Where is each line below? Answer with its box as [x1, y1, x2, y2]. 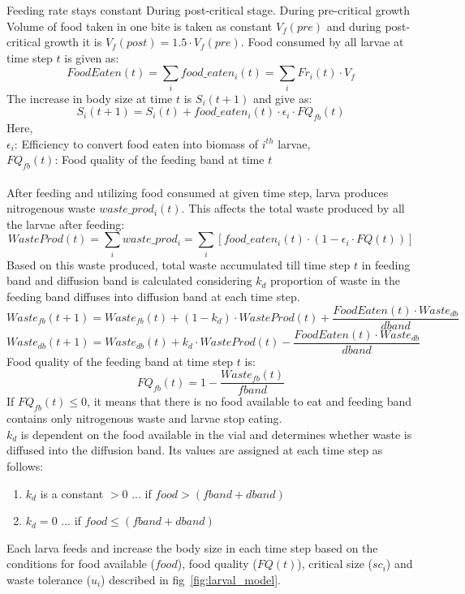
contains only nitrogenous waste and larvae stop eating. [6, 410, 282, 427]
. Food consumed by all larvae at [240, 33, 404, 50]
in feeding [361, 256, 411, 273]
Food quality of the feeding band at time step [6, 352, 234, 369]
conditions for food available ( [6, 555, 155, 572]
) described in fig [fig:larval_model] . [101, 570, 281, 588]
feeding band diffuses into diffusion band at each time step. [6, 287, 300, 304]
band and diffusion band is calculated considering [6, 272, 252, 289]
